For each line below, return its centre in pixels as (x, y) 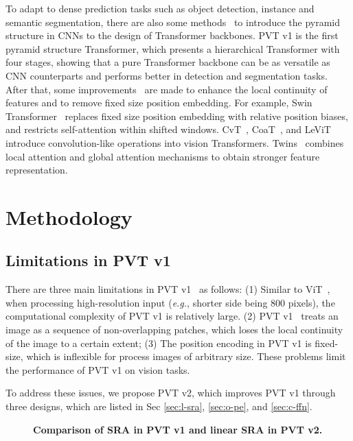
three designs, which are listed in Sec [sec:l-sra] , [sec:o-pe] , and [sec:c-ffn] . (159, 406)
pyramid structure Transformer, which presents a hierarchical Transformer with (173, 48)
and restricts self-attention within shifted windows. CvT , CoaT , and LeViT (168, 129)
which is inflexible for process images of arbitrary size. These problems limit (186, 356)
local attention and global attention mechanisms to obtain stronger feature (163, 156)
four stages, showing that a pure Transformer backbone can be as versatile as (168, 62)
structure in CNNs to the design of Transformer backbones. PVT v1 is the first (172, 35)
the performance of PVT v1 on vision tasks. (98, 369)
